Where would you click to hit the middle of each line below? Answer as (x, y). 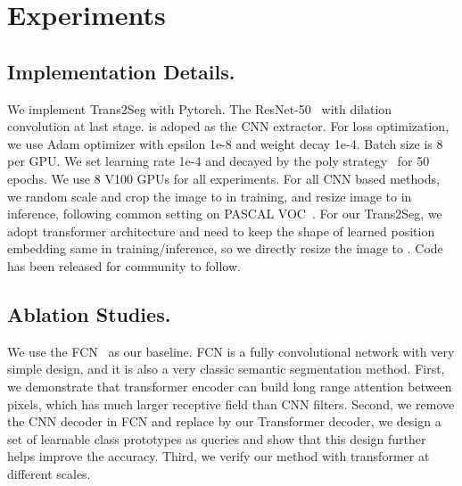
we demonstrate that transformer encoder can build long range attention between (230, 386)
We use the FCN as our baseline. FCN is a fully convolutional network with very (231, 351)
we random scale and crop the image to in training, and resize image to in (210, 196)
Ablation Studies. (89, 313)
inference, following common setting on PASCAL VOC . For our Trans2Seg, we (225, 214)
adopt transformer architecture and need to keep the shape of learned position (221, 231)
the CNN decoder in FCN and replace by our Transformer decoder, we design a (224, 421)
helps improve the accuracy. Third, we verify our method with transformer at (219, 456)
